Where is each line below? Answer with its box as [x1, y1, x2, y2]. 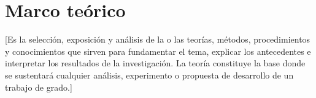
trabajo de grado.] [5, 80, 72, 93]
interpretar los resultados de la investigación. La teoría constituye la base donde [5, 57, 306, 69]
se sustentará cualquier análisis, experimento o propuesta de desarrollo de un [5, 68, 294, 81]
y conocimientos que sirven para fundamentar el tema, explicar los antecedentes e [5, 44, 311, 57]
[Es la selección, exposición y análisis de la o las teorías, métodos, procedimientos [5, 33, 310, 46]
